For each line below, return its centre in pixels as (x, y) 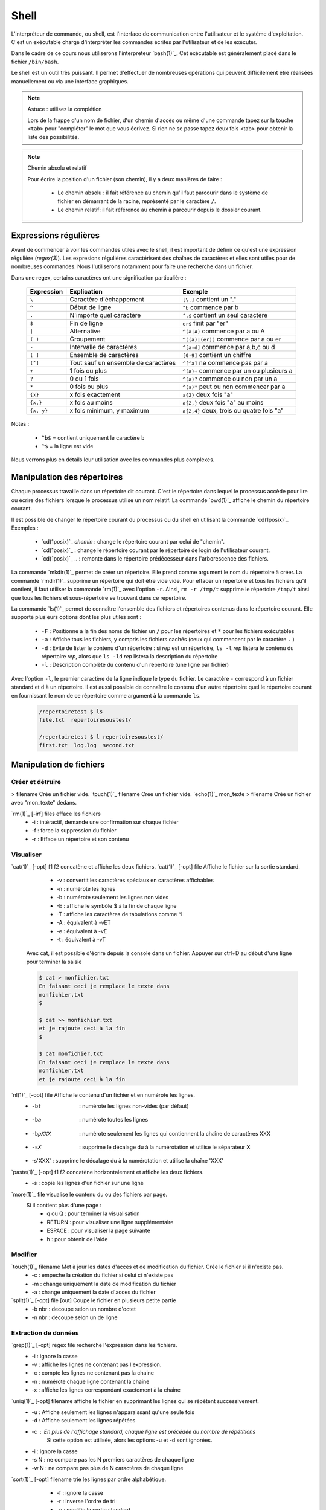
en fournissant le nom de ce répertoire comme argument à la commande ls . (106, 695)
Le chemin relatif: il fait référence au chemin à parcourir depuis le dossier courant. (160, 210)
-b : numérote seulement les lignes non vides (113, 898)
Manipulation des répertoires (67, 477)
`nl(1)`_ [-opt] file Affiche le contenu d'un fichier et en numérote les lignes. (103, 1095)
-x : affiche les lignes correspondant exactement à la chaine (106, 1390)
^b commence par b (211, 307)
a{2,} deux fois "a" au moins (223, 403)
